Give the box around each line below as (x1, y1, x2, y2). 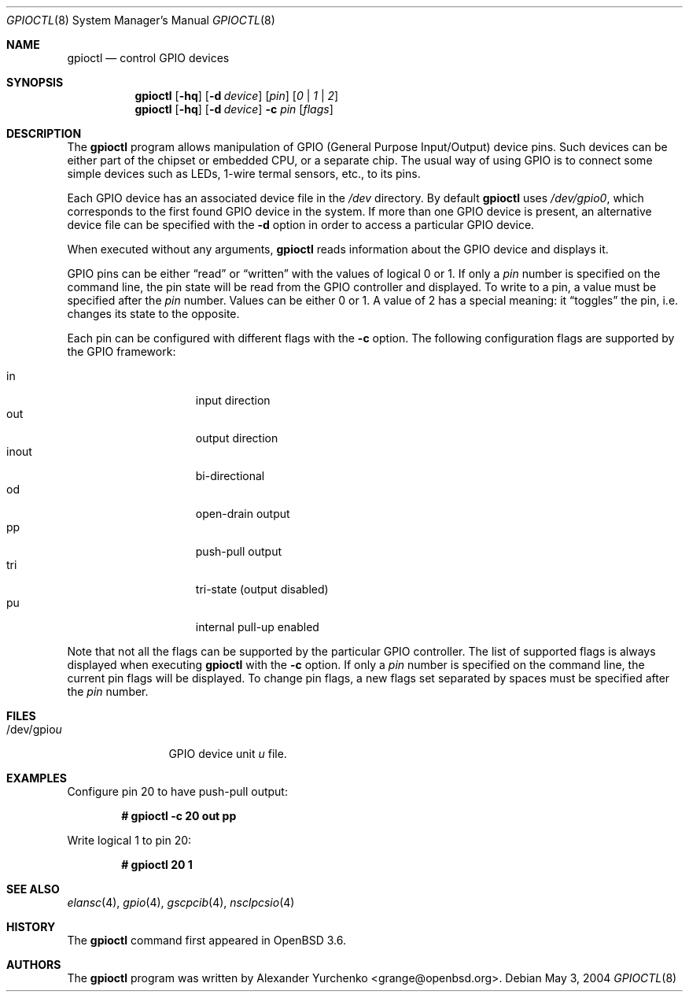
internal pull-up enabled (195, 620, 319, 634)
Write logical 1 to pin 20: (67, 834, 192, 847)
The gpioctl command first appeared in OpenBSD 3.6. (67, 933, 346, 947)
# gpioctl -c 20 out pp (121, 809, 237, 822)
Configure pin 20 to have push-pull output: (67, 785, 288, 798)
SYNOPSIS (6, 76, 64, 89)
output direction (195, 431, 278, 445)
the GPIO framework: (67, 345, 176, 358)
